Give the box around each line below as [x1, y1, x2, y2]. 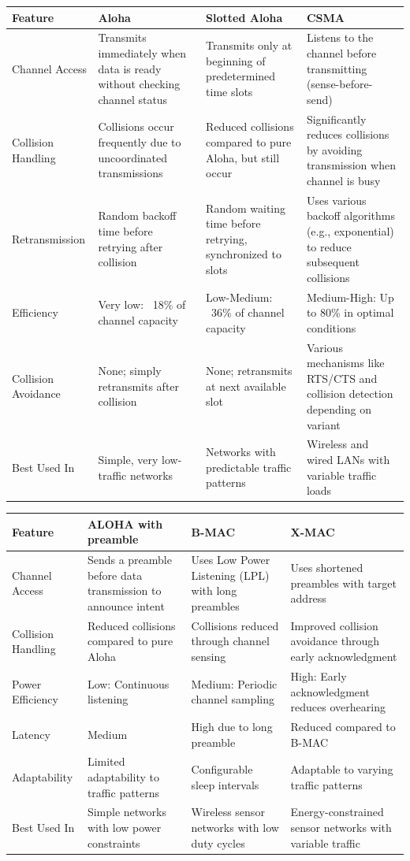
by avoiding [306, 141, 363, 158]
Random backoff [98, 207, 177, 224]
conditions [306, 319, 356, 336]
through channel [191, 633, 270, 649]
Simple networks [87, 803, 166, 820]
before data [87, 566, 143, 583]
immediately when [98, 44, 187, 61]
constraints [87, 834, 140, 851]
